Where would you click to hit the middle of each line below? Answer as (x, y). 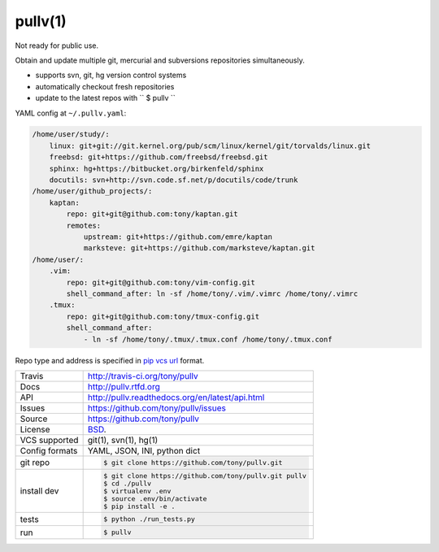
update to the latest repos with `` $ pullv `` (105, 98)
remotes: (84, 225)
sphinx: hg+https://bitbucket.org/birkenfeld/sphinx (156, 168)
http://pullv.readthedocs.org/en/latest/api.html (176, 397)
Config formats (49, 450)
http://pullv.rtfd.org (124, 386)
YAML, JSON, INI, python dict (144, 450)
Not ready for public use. (57, 46)
